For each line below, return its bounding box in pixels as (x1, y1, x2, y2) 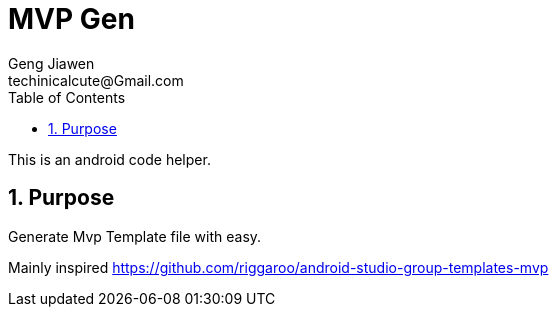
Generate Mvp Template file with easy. (8, 227, 262, 245)
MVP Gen (8, 2, 135, 36)
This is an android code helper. (8, 150, 211, 168)
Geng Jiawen (8, 54, 95, 72)
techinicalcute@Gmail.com (8, 71, 184, 89)
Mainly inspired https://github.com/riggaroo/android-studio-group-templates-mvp (8, 258, 549, 276)
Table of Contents (8, 88, 126, 106)
